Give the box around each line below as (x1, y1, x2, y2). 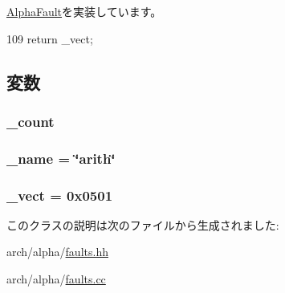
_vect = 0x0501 (6, 185, 113, 205)
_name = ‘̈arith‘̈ (6, 148, 116, 168)
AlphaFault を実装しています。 (6, 3, 162, 19)
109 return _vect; (6, 30, 93, 47)
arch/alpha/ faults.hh (6, 243, 108, 260)
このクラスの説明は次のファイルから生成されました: (6, 216, 279, 233)
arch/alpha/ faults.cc (6, 271, 106, 287)
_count (6, 111, 55, 131)
